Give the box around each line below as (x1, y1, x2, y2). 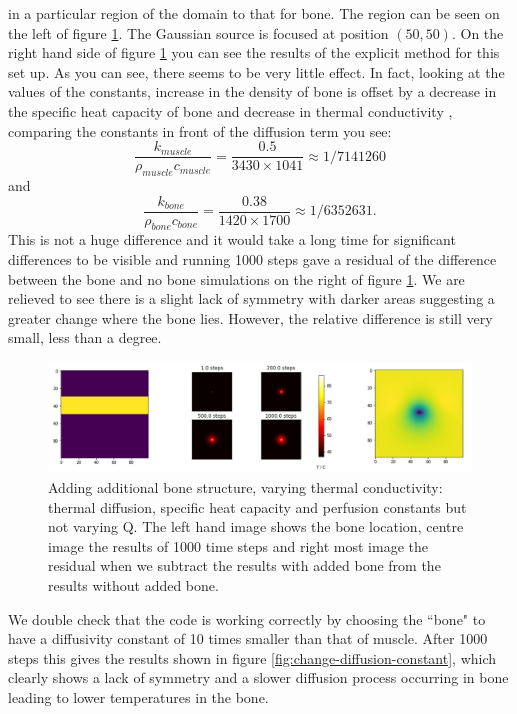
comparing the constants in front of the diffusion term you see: (8, 120, 392, 141)
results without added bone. (48, 574, 219, 595)
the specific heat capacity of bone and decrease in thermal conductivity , (8, 100, 453, 121)
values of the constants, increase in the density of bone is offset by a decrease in (8, 81, 497, 102)
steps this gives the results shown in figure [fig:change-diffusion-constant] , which (8, 647, 497, 668)
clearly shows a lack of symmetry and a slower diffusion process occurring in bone (8, 667, 509, 688)
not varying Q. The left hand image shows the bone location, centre (48, 516, 464, 537)
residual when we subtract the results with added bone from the (48, 555, 441, 576)
